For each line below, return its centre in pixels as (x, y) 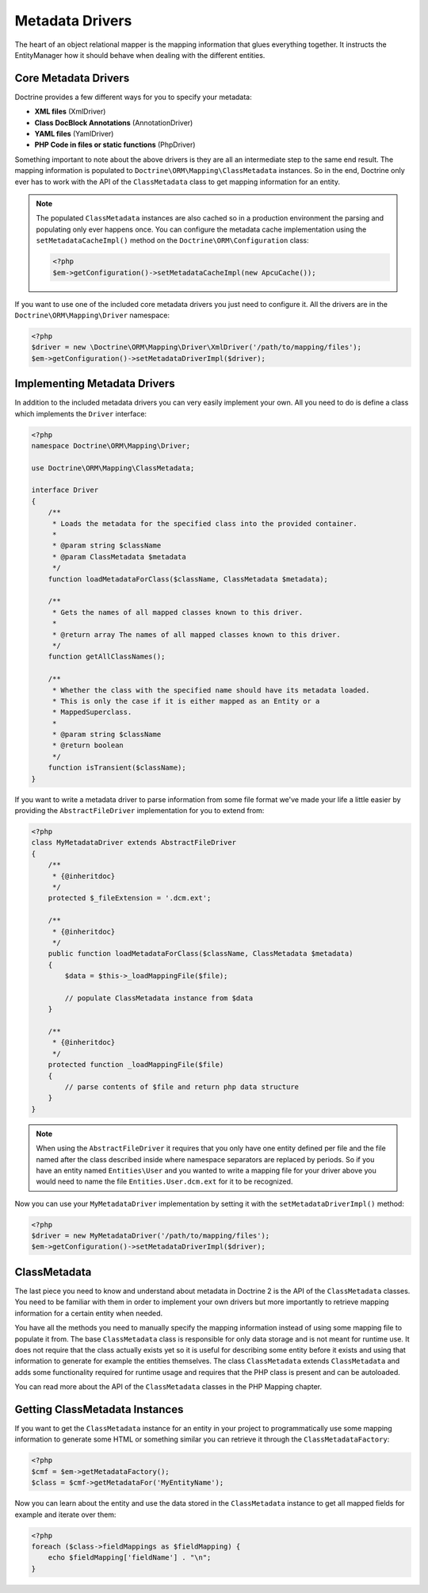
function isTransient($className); (117, 768)
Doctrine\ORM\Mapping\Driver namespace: (92, 315)
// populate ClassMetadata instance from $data (159, 998)
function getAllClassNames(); (107, 657)
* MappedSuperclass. (92, 712)
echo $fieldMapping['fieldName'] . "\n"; (130, 1558)
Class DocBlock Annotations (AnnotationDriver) (114, 122)
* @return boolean (88, 745)
